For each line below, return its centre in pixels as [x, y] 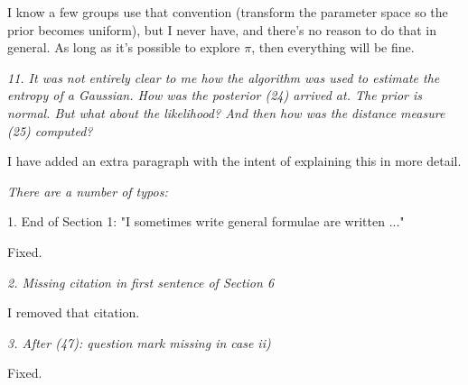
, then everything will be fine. [333, 47]
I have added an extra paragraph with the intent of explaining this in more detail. [234, 161]
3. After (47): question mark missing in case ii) [139, 342]
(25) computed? [50, 130]
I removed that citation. [74, 312]
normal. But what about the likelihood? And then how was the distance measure [226, 112]
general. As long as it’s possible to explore [124, 47]
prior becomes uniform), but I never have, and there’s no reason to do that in [222, 29]
